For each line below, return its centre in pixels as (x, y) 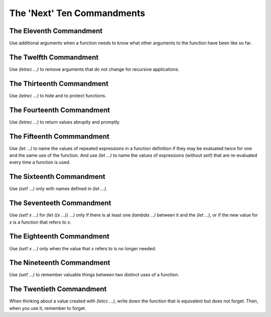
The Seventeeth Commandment (60, 203)
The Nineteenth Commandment (60, 263)
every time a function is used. (40, 162)
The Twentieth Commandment (58, 289)
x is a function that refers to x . (40, 222)
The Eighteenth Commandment (59, 236)
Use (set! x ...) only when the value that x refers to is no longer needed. (83, 248)
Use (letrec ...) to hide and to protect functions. (58, 95)
